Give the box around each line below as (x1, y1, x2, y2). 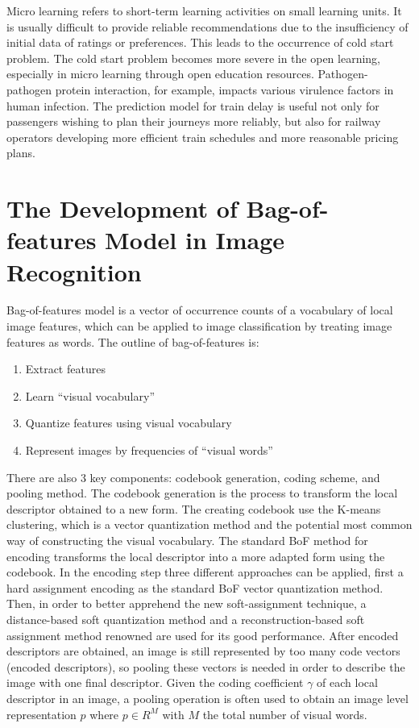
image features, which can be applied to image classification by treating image (6, 318, 392, 335)
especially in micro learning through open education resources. (6, 65, 314, 82)
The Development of (6, 192, 238, 225)
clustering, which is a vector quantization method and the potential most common (6, 516, 413, 533)
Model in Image (105, 223, 285, 256)
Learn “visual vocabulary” (25, 387, 155, 404)
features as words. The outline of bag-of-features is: (6, 333, 259, 350)
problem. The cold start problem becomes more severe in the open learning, (6, 49, 380, 66)
